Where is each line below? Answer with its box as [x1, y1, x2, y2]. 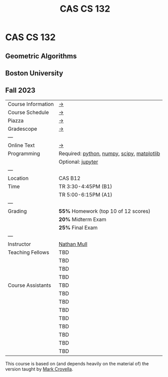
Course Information [8, 100, 54, 107]
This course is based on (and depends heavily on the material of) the [5, 360, 149, 366]
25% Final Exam [59, 224, 98, 231]
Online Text [8, 141, 35, 148]
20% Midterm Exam [59, 216, 106, 223]
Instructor [8, 240, 31, 247]
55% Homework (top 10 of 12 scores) [59, 207, 151, 214]
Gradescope [8, 125, 37, 132]
